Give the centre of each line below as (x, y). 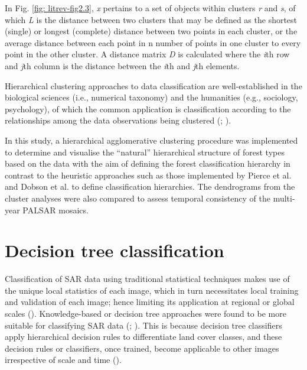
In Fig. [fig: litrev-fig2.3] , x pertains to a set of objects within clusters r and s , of (150, 8)
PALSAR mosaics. (55, 210)
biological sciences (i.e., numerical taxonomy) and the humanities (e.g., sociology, (151, 97)
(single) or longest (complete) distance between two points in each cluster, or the (151, 31)
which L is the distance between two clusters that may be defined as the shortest (151, 19)
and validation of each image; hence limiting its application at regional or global (150, 302)
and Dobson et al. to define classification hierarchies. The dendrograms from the (150, 186)
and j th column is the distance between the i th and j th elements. (122, 65)
